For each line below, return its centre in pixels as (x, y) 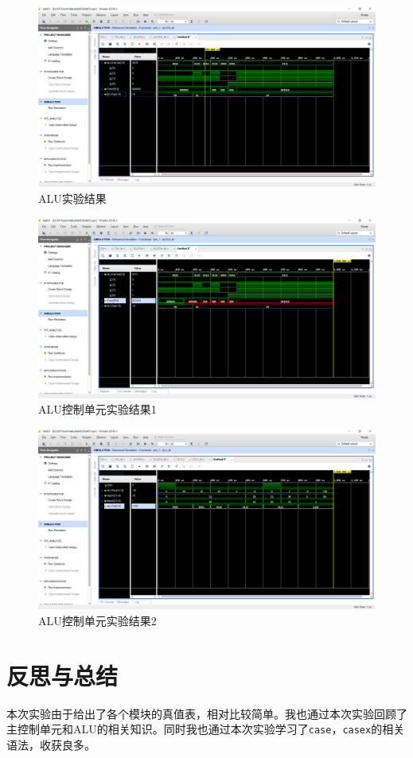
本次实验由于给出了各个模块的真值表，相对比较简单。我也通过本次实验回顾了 (207, 713)
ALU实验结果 (72, 198)
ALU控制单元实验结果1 (97, 409)
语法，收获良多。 (51, 744)
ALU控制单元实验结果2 (97, 620)
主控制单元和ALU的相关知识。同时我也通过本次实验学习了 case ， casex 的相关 (206, 729)
